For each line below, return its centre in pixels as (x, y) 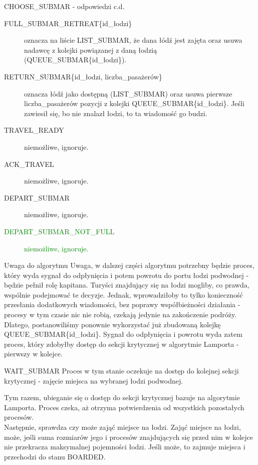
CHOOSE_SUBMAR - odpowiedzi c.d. (64, 6)
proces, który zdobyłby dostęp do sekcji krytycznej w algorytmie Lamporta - (121, 344)
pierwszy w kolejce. (33, 354)
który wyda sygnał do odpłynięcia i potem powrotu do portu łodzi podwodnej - (126, 275)
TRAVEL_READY (34, 130)
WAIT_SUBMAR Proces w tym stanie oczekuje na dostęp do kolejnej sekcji (121, 371)
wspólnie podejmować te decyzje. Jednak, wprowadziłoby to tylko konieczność (123, 294)
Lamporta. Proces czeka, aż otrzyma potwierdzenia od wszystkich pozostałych (124, 407)
